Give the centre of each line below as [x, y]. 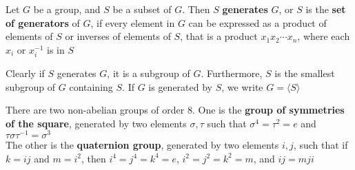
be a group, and [67, 9]
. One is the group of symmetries [268, 110]
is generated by [180, 86]
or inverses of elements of [118, 36]
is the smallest [305, 73]
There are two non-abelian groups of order [95, 110]
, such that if [321, 145]
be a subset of [142, 9]
